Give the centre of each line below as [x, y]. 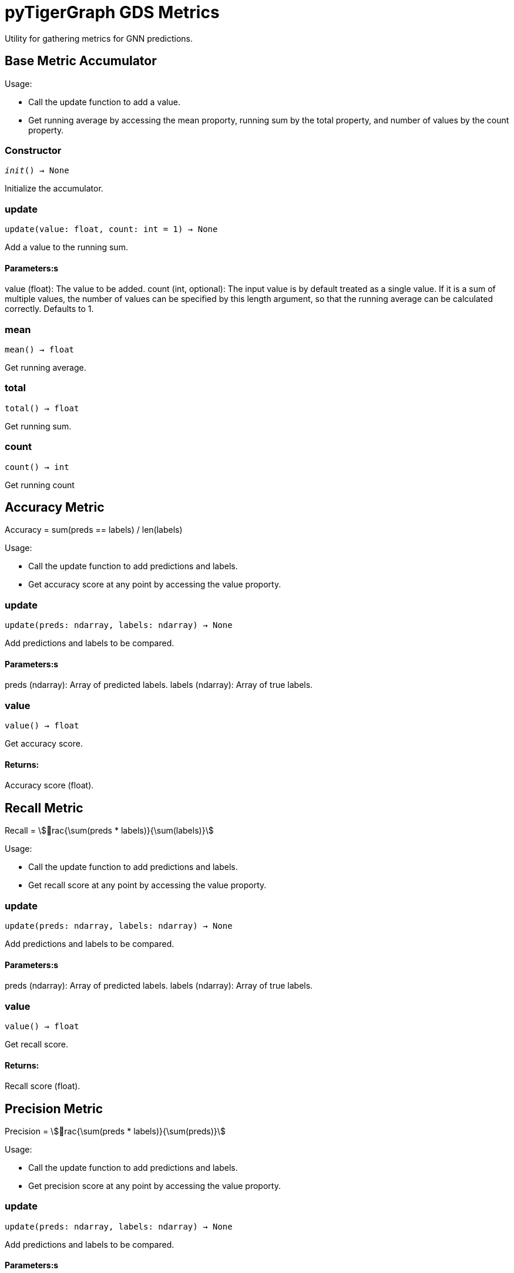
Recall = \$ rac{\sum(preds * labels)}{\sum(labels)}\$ [109, 831]
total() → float [42, 408]
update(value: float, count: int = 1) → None [111, 229]
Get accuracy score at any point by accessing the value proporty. [155, 585]
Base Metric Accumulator [81, 61]
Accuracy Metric [55, 507]
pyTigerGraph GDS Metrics [112, 12]
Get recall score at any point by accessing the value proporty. [147, 885]
